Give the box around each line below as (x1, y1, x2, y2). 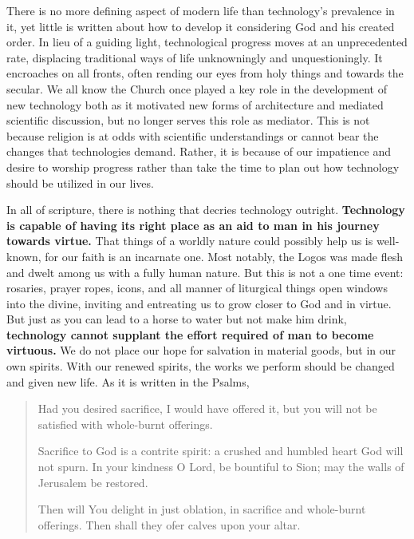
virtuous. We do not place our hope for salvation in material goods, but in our (6, 342, 396, 359)
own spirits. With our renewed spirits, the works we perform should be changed (6, 358, 395, 375)
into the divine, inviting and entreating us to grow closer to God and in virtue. (6, 295, 392, 311)
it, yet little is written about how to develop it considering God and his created (6, 18, 395, 34)
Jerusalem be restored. (37, 474, 148, 490)
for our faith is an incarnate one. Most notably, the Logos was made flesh (45, 248, 403, 264)
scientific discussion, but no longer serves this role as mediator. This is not (6, 112, 370, 129)
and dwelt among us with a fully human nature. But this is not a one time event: (6, 264, 404, 280)
